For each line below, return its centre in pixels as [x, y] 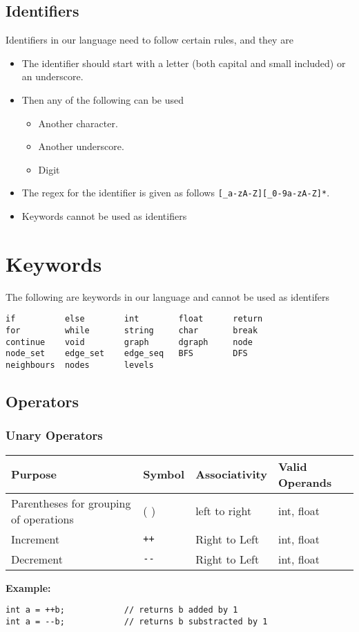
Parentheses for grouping [71, 503]
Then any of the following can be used [103, 99]
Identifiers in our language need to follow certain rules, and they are [149, 40]
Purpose [34, 474]
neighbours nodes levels [80, 365]
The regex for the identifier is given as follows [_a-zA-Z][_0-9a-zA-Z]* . [176, 193]
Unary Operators [54, 435]
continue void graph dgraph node [129, 342]
